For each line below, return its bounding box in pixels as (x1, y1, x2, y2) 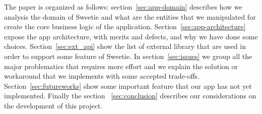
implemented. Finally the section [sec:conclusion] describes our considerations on (4, 90, 256, 101)
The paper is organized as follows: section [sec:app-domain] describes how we (4, 2, 242, 12)
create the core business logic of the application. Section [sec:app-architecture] (4, 21, 246, 32)
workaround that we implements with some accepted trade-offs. (4, 71, 200, 81)
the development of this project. (4, 100, 103, 110)
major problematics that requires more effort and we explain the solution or (4, 61, 238, 71)
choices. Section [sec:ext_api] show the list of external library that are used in (4, 41, 246, 51)
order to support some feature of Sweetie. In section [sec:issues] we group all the (4, 50, 252, 61)
